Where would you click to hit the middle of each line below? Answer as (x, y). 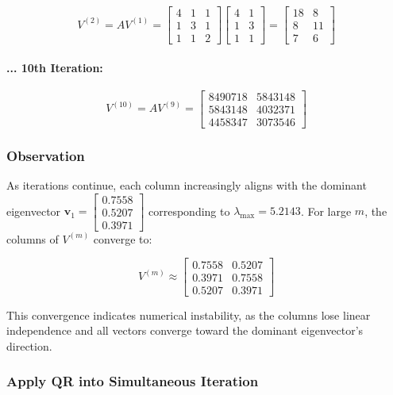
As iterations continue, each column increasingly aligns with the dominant (187, 185)
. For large (326, 211)
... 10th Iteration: (55, 67)
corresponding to (189, 211)
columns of (33, 238)
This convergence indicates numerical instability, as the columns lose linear (189, 314)
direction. (29, 345)
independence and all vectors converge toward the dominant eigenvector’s (185, 330)
